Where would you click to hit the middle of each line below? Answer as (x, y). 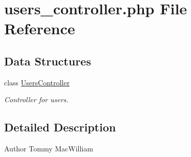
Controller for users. (36, 99)
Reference (40, 28)
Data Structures (48, 61)
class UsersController (37, 82)
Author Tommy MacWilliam (49, 149)
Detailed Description (60, 127)
